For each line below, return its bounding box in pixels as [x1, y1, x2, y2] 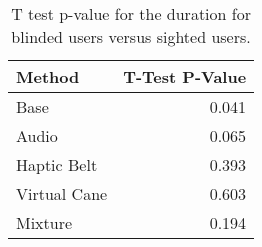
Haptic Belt [16, 153, 98, 176]
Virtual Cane [16, 182, 108, 205]
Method [16, 65, 80, 88]
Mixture [16, 211, 73, 234]
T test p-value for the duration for [11, 2, 251, 25]
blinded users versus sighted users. [11, 25, 251, 48]
